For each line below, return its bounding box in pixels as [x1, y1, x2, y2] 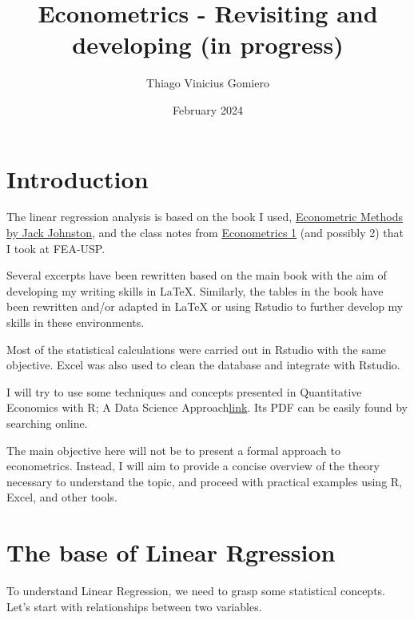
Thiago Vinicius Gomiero [146, 74, 269, 91]
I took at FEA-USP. [6, 240, 105, 256]
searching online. [6, 414, 88, 431]
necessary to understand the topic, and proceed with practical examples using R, [6, 473, 403, 489]
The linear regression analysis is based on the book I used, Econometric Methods [6, 208, 404, 225]
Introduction [6, 162, 149, 195]
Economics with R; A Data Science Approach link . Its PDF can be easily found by [6, 399, 408, 416]
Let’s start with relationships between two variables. [6, 598, 262, 614]
